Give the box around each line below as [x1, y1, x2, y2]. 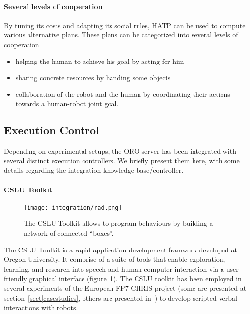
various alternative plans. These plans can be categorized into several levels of [4, 30, 238, 40]
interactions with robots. [4, 302, 78, 313]
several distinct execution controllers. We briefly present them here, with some [4, 155, 240, 165]
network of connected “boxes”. [24, 227, 114, 238]
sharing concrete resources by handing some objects [15, 72, 171, 83]
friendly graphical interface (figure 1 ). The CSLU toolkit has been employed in [4, 273, 242, 283]
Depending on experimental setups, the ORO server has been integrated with [4, 146, 236, 156]
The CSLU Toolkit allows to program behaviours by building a [24, 218, 213, 228]
